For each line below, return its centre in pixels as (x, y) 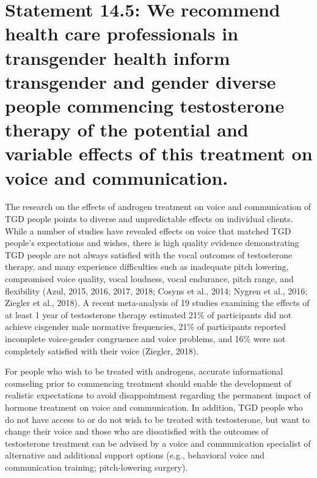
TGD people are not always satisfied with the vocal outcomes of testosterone (149, 254)
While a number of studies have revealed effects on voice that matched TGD (148, 230)
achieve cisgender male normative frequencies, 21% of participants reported (146, 327)
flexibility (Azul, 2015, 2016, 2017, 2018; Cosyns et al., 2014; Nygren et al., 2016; (156, 290)
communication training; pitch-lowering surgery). (97, 467)
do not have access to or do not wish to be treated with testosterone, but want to (158, 419)
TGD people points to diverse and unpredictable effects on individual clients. (149, 219)
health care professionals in (122, 33)
